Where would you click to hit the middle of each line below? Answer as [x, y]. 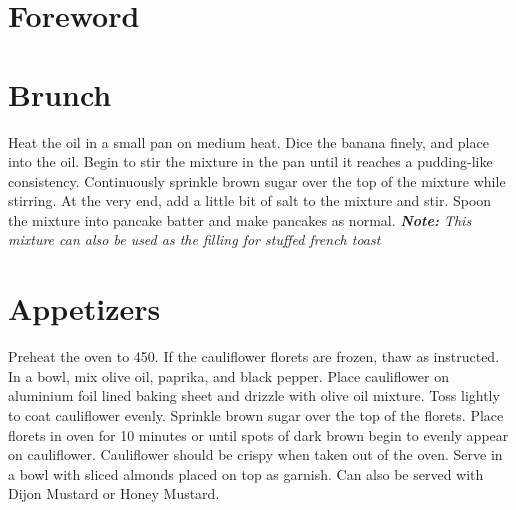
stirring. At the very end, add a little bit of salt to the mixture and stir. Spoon [250, 200]
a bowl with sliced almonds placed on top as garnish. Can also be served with [246, 473]
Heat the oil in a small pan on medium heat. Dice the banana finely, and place [248, 141]
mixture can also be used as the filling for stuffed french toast [194, 239]
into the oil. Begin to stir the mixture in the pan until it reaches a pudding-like [250, 161]
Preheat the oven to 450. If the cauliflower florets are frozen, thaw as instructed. [254, 356]
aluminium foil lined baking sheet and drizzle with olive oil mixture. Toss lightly [254, 395]
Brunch [60, 93]
